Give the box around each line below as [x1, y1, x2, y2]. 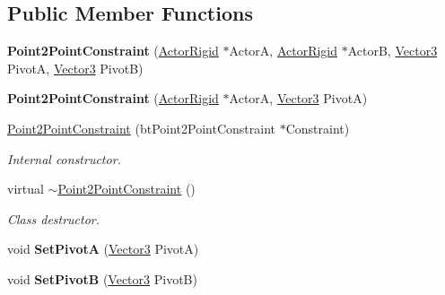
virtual [7, 179, 44, 198]
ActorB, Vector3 [347, 41, 438, 60]
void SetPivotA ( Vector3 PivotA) [7, 239, 199, 258]
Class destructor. [7, 209, 100, 228]
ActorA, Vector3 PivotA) [229, 89, 368, 108]
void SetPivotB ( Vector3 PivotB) [7, 269, 197, 288]
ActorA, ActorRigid [229, 41, 338, 60]
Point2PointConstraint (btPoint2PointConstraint [7, 118, 275, 137]
